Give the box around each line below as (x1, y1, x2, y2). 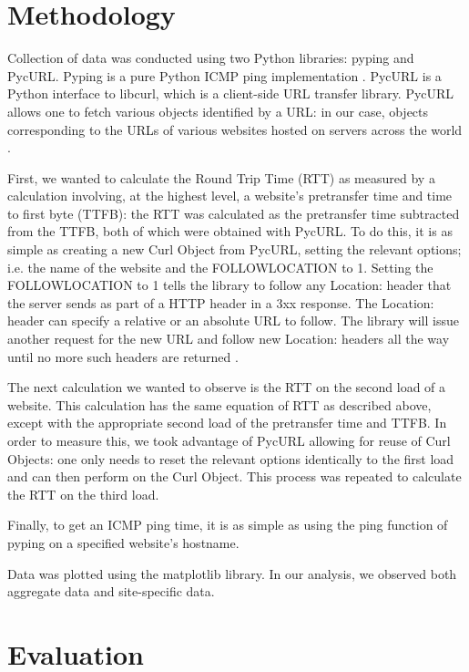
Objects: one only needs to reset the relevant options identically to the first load (7, 449, 454, 468)
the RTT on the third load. (7, 484, 159, 503)
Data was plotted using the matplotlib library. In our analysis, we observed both (7, 563, 457, 583)
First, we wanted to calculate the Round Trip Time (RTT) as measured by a (7, 168, 435, 187)
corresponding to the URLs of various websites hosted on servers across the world (7, 119, 463, 139)
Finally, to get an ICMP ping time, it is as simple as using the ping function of (7, 515, 448, 534)
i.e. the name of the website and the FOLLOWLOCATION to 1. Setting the (7, 257, 433, 276)
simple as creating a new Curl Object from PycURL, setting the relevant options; (7, 240, 462, 259)
